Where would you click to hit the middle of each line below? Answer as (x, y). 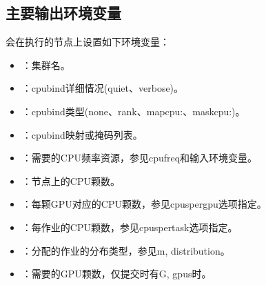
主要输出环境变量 (63, 13)
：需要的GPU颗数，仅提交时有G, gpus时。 (116, 274)
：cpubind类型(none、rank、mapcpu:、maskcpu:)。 (133, 111)
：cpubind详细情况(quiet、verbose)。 (103, 88)
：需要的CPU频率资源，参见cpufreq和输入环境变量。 (140, 158)
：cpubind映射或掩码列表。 (82, 134)
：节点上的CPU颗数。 (71, 180)
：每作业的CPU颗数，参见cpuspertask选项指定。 (130, 227)
